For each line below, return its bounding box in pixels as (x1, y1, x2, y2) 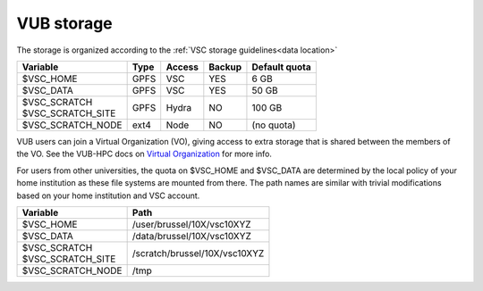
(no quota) (251, 119, 296, 131)
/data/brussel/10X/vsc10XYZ (131, 229, 252, 242)
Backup (208, 61, 242, 73)
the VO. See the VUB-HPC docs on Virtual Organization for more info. (16, 148, 273, 160)
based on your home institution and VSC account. (16, 190, 200, 201)
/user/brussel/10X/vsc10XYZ (131, 218, 251, 230)
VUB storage (16, 13, 114, 33)
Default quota (251, 61, 312, 73)
